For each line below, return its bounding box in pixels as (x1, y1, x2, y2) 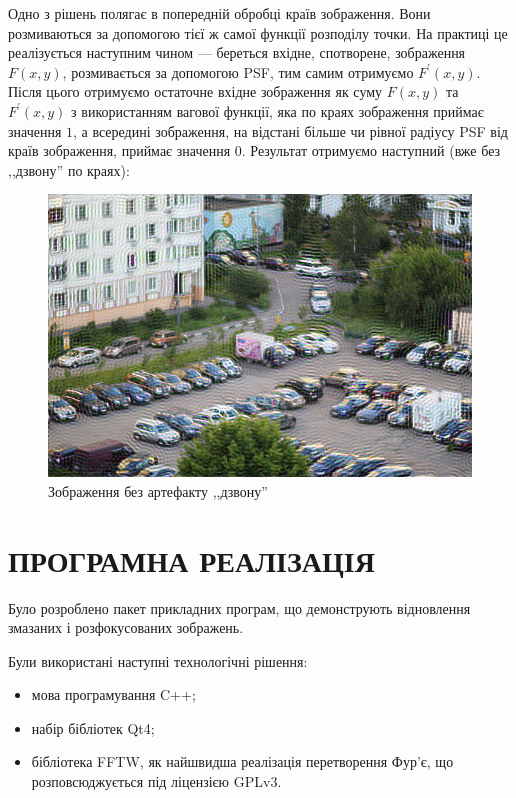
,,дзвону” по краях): (8, 159, 130, 180)
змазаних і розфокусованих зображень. (8, 617, 244, 638)
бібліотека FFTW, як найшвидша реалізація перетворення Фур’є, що (31, 751, 454, 772)
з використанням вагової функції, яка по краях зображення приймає (71, 100, 484, 121)
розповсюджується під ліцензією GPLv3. (31, 771, 282, 792)
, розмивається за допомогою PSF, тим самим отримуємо (62, 61, 414, 82)
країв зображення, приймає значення (8, 140, 231, 161)
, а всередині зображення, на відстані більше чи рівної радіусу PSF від (73, 120, 508, 141)
